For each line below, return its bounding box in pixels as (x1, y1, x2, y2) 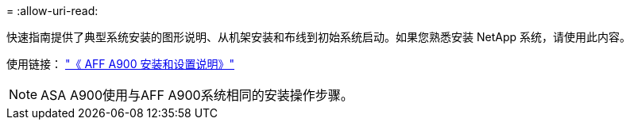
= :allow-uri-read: (6, 4, 99, 17)
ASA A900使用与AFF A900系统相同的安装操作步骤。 (41, 87, 354, 103)
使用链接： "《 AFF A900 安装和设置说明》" (6, 57, 234, 71)
